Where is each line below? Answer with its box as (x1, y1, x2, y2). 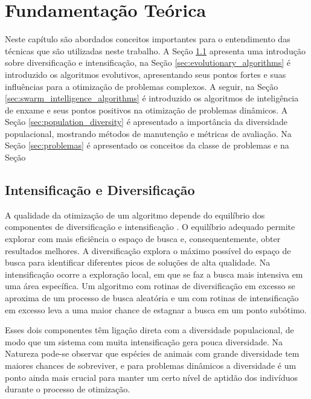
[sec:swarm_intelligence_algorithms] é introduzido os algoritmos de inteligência (5, 92, 299, 104)
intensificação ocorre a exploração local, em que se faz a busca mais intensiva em (5, 267, 303, 280)
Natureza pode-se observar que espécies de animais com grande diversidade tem (5, 347, 300, 360)
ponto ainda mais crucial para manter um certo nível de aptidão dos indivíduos (5, 371, 298, 383)
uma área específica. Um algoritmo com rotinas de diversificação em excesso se (5, 279, 295, 292)
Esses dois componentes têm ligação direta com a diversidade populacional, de (5, 324, 294, 336)
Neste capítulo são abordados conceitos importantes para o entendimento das (5, 33, 290, 45)
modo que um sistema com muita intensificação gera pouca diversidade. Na (5, 335, 283, 348)
